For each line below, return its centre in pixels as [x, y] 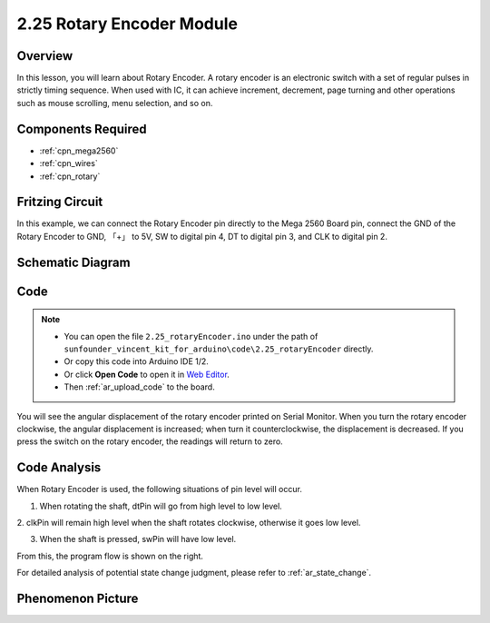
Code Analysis [59, 468]
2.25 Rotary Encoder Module [127, 24]
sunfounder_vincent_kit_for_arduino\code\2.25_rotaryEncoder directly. [219, 349]
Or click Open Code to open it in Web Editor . [147, 374]
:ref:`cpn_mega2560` [79, 151]
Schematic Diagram [73, 262]
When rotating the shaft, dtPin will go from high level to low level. [161, 506]
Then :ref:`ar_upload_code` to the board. [139, 387]
